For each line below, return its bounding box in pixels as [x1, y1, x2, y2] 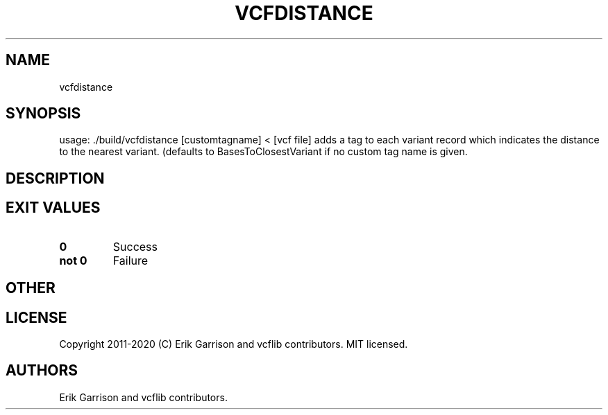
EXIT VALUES [6, 199, 101, 217]
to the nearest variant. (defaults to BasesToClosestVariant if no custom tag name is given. [59, 145, 468, 158]
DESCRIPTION [6, 169, 105, 187]
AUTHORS [6, 362, 78, 380]
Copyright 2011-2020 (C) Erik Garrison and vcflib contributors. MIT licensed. [59, 337, 408, 350]
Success [112, 239, 158, 254]
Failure [112, 253, 149, 267]
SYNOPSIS [6, 105, 81, 123]
